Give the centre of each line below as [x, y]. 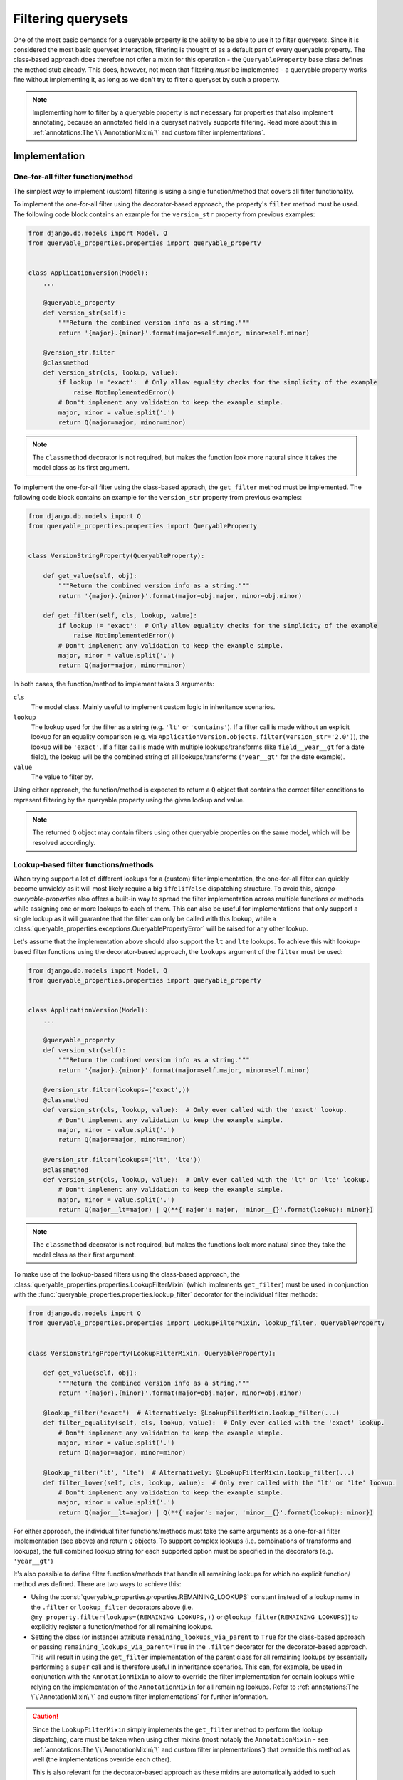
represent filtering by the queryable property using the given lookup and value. [129, 800]
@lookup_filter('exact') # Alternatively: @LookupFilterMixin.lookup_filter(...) [192, 1413]
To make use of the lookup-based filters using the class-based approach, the [126, 1274]
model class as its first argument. [81, 467]
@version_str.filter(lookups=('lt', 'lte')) [122, 1160]
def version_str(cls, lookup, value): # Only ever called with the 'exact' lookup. [195, 1110]
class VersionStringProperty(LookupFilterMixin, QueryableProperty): [152, 1353]
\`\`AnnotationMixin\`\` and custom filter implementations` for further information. [150, 1697]
